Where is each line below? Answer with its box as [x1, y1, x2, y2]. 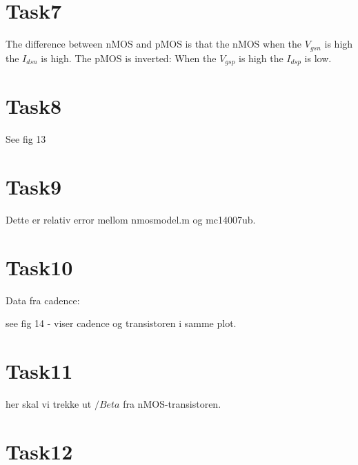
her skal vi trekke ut [6, 396, 92, 410]
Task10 [6, 253, 73, 281]
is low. [304, 50, 332, 65]
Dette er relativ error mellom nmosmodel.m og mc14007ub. [6, 212, 256, 226]
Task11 [6, 356, 73, 384]
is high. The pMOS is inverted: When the [41, 50, 217, 65]
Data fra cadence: [6, 293, 80, 307]
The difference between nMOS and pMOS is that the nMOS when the [6, 37, 302, 51]
